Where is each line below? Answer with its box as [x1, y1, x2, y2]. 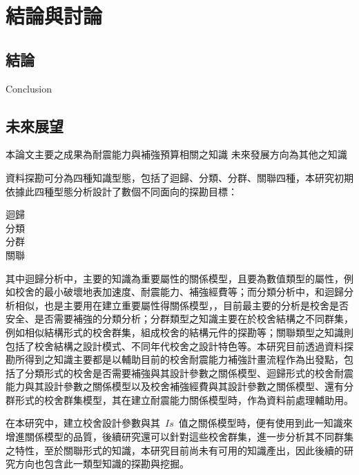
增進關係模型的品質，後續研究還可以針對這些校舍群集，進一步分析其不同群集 [6, 429, 353, 444]
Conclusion [6, 81, 52, 95]
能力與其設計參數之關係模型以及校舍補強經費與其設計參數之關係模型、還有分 [6, 379, 353, 394]
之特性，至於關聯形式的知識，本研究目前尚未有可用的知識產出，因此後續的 [6, 443, 344, 457]
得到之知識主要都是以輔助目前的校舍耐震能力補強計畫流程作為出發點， [24, 352, 344, 367]
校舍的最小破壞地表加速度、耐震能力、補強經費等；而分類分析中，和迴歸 [14, 284, 344, 299]
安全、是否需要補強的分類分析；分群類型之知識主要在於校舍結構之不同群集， [6, 311, 353, 326]
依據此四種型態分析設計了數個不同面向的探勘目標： [6, 184, 237, 198]
